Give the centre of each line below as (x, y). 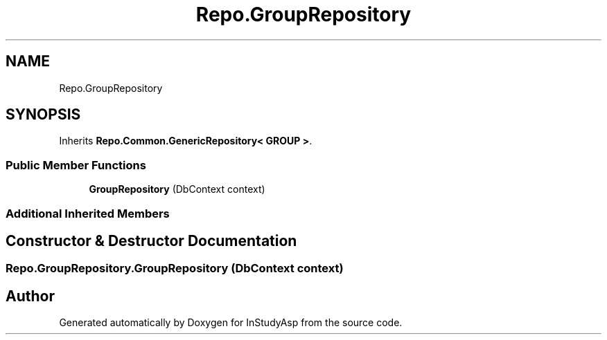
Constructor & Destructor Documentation (151, 240)
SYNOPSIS (43, 115)
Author (30, 296)
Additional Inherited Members (88, 213)
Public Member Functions (76, 165)
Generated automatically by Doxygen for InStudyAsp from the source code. (231, 323)
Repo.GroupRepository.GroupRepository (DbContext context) (175, 268)
